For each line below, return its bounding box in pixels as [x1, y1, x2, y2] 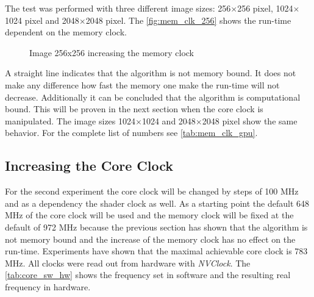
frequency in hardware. [5, 280, 91, 293]
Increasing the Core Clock [5, 156, 174, 175]
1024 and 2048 [141, 114, 196, 127]
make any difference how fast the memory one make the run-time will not [5, 78, 280, 91]
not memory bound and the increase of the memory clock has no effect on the [5, 232, 296, 245]
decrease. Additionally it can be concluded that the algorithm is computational [5, 90, 301, 103]
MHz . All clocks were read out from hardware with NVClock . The [5, 256, 251, 269]
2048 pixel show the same [202, 114, 298, 127]
